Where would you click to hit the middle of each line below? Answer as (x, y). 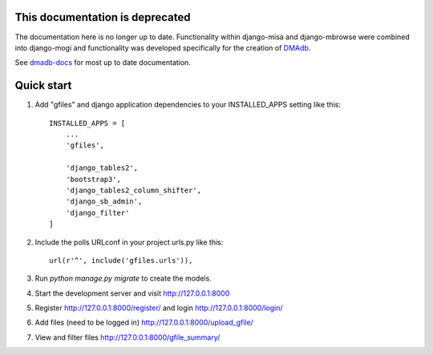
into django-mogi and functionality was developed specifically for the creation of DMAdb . (163, 47)
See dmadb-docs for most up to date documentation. (103, 63)
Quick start (43, 85)
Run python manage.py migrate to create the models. (123, 278)
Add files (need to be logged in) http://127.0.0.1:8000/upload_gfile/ (144, 323)
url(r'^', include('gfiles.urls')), (121, 260)
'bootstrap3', (93, 179)
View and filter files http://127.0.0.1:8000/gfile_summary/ (127, 337)
